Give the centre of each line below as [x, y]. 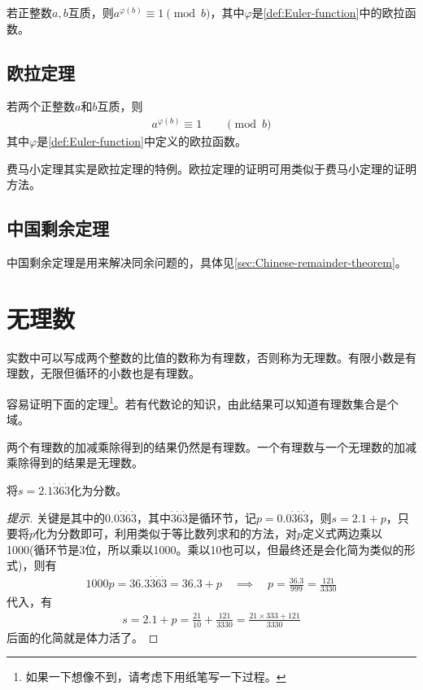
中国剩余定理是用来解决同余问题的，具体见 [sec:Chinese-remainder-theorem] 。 [207, 262]
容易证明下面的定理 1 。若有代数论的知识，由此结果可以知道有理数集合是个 [203, 402]
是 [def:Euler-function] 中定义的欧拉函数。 [142, 141]
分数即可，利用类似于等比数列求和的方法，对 [178, 533]
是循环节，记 [222, 517]
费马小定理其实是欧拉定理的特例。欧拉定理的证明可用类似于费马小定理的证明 [211, 168]
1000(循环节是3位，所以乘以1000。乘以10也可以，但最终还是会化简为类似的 [205, 549]
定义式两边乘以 [343, 533]
